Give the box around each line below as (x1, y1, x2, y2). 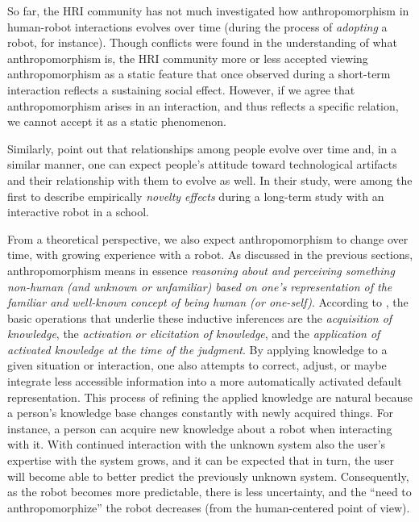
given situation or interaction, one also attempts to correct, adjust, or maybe (7, 357, 387, 374)
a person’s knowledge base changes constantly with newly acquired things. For (7, 404, 394, 421)
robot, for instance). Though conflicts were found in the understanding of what (7, 34, 397, 51)
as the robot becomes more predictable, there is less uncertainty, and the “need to (7, 483, 412, 500)
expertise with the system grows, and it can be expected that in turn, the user (7, 452, 395, 469)
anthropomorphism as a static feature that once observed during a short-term (7, 65, 391, 82)
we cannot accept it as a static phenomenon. (7, 113, 226, 130)
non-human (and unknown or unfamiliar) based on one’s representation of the (7, 278, 392, 294)
